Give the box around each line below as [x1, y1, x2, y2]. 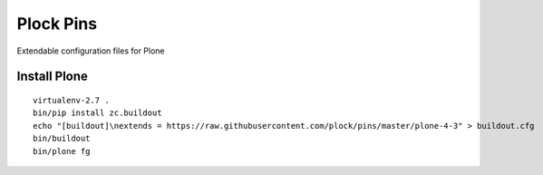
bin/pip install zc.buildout [33, 108, 162, 118]
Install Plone [16, 69, 88, 84]
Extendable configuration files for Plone [16, 45, 165, 56]
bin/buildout [33, 133, 91, 144]
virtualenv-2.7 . [33, 95, 110, 105]
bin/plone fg [33, 146, 91, 156]
